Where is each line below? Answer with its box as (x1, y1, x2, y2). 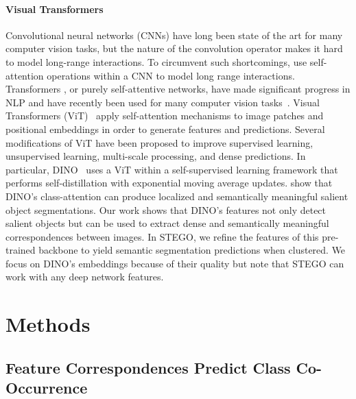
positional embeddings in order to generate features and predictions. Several (5, 121, 325, 136)
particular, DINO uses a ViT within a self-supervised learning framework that (5, 162, 338, 176)
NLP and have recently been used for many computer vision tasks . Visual (5, 95, 320, 109)
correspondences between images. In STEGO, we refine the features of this (5, 229, 319, 243)
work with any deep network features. (5, 269, 164, 284)
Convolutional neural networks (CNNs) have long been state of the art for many (5, 27, 343, 42)
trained (5, 243, 36, 257)
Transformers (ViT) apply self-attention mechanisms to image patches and (5, 108, 324, 123)
